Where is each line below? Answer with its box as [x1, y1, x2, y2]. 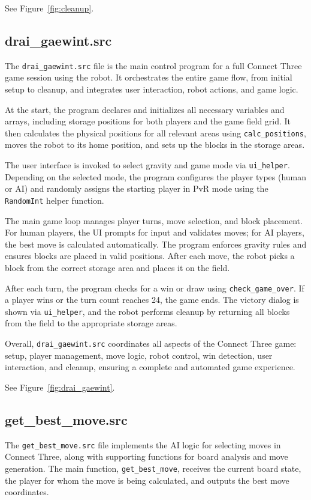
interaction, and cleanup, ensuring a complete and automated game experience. [5, 361, 295, 373]
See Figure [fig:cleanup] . [5, 2, 94, 14]
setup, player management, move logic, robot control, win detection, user [5, 349, 273, 361]
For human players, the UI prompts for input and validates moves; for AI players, [5, 226, 304, 239]
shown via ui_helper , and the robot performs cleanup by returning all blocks [5, 305, 290, 317]
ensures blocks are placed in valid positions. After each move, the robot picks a [5, 249, 295, 262]
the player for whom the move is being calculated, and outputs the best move [5, 474, 289, 486]
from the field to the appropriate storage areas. [5, 317, 177, 329]
